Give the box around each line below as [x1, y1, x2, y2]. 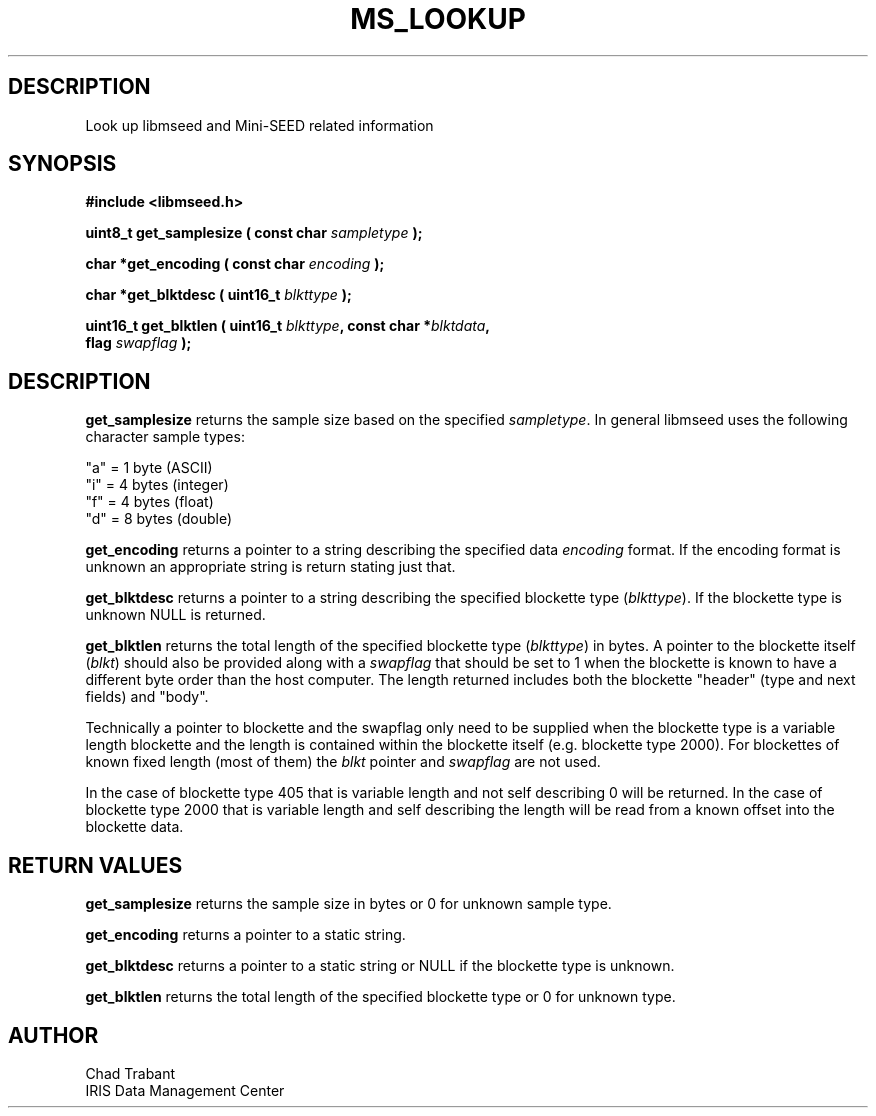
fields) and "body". [85, 688, 209, 706]
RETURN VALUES [8, 852, 183, 878]
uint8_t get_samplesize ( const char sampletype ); [85, 224, 423, 242]
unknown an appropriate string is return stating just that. [85, 558, 456, 576]
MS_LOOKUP [350, 2, 526, 36]
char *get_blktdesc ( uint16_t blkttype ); [85, 286, 352, 304]
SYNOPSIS [8, 151, 117, 177]
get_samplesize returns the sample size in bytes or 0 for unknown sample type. [85, 895, 612, 913]
